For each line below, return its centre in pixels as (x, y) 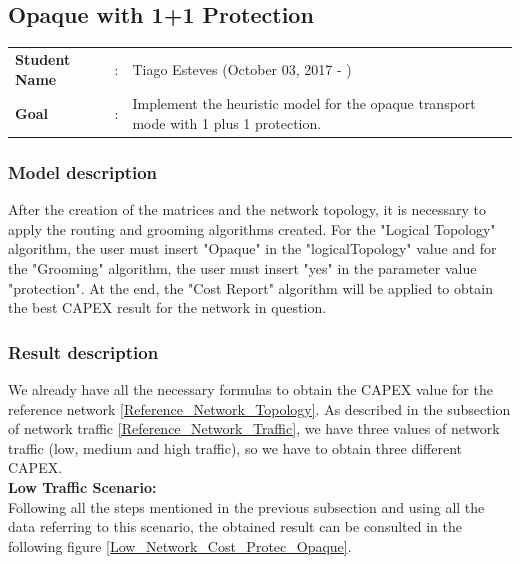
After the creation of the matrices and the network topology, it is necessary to (247, 209)
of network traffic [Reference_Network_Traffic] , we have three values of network (254, 428)
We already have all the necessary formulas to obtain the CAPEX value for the (250, 389)
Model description (83, 172)
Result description (83, 351)
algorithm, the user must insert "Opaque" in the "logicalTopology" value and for (252, 248)
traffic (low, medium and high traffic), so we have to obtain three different (235, 447)
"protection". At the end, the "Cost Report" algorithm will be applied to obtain (250, 287)
